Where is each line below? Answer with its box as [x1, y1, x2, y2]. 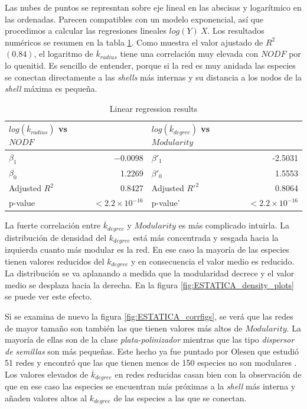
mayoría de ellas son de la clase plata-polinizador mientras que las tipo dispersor [5, 333, 295, 346]
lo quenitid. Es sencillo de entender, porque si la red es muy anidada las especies [5, 59, 296, 71]
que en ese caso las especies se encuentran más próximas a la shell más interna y [5, 380, 296, 392]
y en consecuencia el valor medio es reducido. [130, 255, 295, 267]
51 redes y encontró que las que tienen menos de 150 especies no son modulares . [5, 356, 297, 369]
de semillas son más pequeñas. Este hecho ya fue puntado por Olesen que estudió [5, 344, 299, 357]
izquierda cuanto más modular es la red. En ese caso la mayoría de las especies [5, 243, 289, 256]
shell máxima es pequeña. [5, 82, 97, 95]
